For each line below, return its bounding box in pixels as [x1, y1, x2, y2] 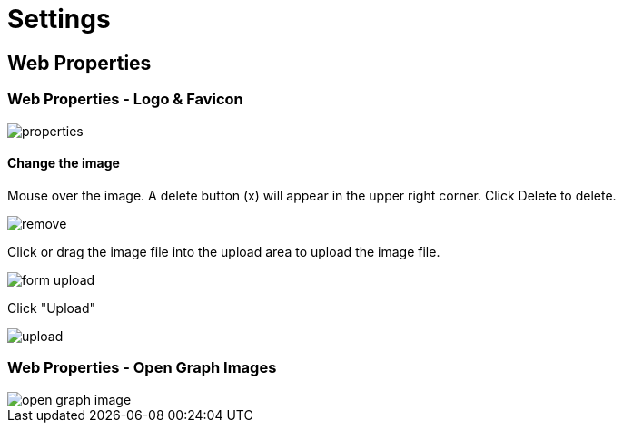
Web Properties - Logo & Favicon [7, 90, 243, 109]
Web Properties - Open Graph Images [7, 358, 277, 377]
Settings [7, 4, 111, 34]
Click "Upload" [7, 299, 96, 316]
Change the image [7, 155, 120, 171]
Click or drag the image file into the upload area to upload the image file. [7, 243, 440, 259]
